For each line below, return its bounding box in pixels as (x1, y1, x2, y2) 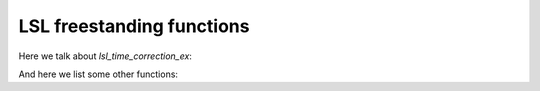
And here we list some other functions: (18, 68, 179, 80)
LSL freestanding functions (18, 15, 250, 37)
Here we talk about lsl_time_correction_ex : (18, 50, 192, 62)
